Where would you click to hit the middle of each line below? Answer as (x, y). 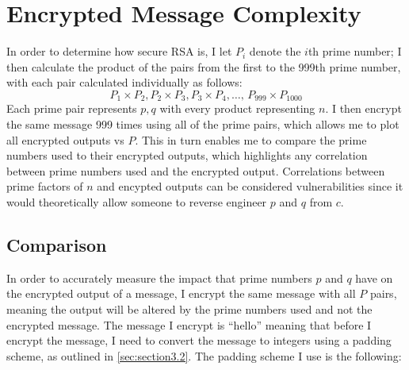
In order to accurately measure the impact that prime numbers (159, 277)
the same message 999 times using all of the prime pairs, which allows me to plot (203, 123)
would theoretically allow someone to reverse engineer (137, 201)
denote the (275, 51)
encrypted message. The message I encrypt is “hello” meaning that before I (189, 324)
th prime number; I (355, 51)
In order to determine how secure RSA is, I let (119, 51)
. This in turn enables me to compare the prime (251, 139)
